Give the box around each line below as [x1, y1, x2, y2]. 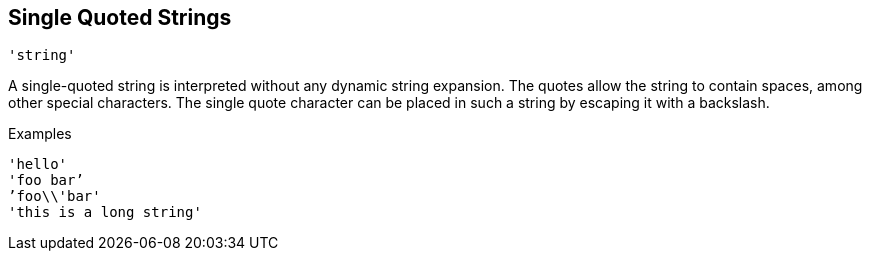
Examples [8, 125, 72, 143]
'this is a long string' [8, 204, 202, 221]
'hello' [8, 156, 68, 173]
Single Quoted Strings [8, 5, 232, 30]
